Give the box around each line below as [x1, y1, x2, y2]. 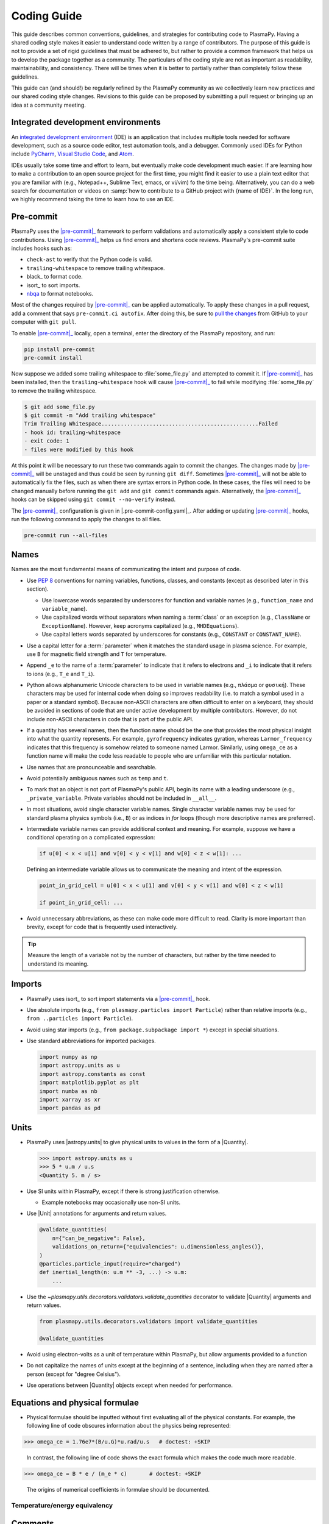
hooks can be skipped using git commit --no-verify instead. [11, 496, 176, 503]
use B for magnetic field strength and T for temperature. [26, 650, 167, 658]
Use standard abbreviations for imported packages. [26, 1037, 156, 1045]
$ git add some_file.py [24, 403, 96, 410]
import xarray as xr [39, 1096, 101, 1103]
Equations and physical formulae [11, 1397, 140, 1408]
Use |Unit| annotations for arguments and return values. [26, 1210, 167, 1217]
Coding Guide [11, 9, 82, 23]
